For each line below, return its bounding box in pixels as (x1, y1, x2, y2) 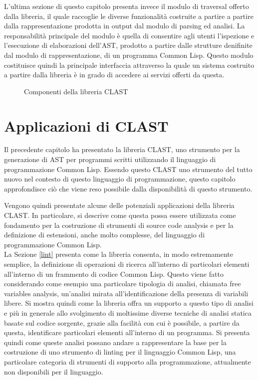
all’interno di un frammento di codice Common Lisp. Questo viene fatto (4, 268, 224, 279)
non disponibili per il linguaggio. (4, 366, 103, 377)
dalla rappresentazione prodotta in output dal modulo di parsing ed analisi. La (4, 20, 245, 31)
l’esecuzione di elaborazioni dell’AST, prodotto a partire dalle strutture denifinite (4, 40, 253, 50)
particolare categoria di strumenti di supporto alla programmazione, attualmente (4, 356, 251, 367)
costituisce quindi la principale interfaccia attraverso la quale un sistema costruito (4, 59, 255, 70)
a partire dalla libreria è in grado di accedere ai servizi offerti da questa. (4, 69, 225, 80)
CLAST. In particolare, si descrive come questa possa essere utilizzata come (4, 210, 236, 220)
